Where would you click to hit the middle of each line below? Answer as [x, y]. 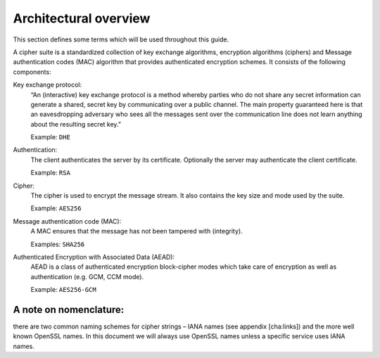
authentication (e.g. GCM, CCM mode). [87, 276]
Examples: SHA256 [58, 244]
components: [32, 72]
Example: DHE [50, 137]
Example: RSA [50, 173]
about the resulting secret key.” [76, 124]
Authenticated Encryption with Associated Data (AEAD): [94, 257]
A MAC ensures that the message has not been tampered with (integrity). [137, 231]
